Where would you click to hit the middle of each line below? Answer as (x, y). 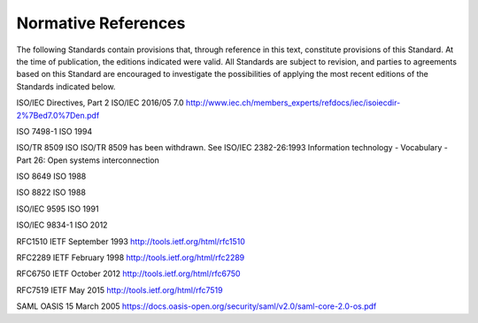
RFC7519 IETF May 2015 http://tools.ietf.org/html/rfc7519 (119, 290)
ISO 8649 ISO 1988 (51, 176)
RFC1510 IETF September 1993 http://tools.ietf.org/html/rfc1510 (131, 241)
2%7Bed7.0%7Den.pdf (58, 115)
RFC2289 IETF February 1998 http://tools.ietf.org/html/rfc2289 (131, 258)
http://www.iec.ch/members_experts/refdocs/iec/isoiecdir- (293, 103)
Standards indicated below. (66, 86)
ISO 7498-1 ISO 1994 (54, 131)
